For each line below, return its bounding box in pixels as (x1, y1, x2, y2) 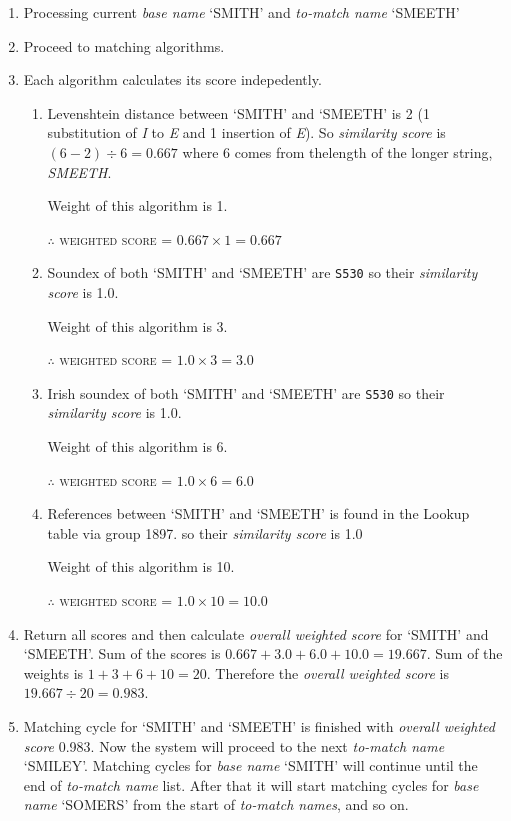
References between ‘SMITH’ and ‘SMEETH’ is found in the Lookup (47, 503, 470, 524)
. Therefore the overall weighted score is (206, 662, 450, 683)
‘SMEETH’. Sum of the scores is (23, 643, 221, 664)
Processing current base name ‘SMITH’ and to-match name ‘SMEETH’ (23, 2, 460, 22)
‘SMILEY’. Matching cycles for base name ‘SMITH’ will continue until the (23, 755, 478, 776)
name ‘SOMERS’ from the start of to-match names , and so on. (23, 794, 409, 815)
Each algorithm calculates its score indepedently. (23, 69, 322, 90)
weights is (23, 662, 84, 683)
